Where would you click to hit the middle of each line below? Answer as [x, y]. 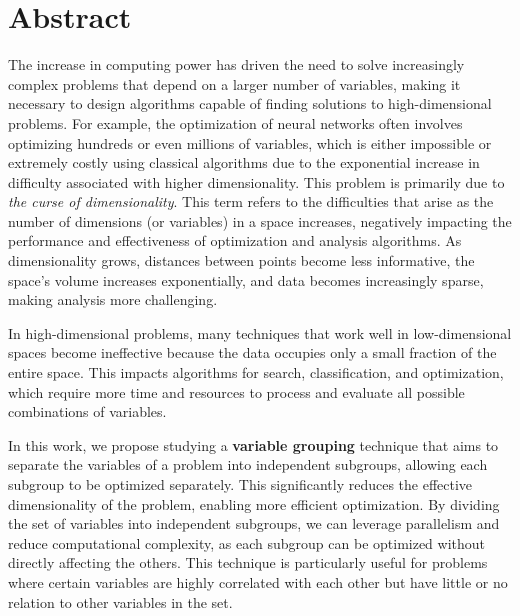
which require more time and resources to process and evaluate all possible [236, 391]
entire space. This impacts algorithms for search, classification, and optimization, [256, 372]
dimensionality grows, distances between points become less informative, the [241, 260]
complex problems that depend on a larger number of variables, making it [234, 83]
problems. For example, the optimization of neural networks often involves [235, 122]
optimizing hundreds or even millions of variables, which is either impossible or [250, 142]
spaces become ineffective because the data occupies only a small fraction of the [252, 352]
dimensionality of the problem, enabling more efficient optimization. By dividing [254, 503]
